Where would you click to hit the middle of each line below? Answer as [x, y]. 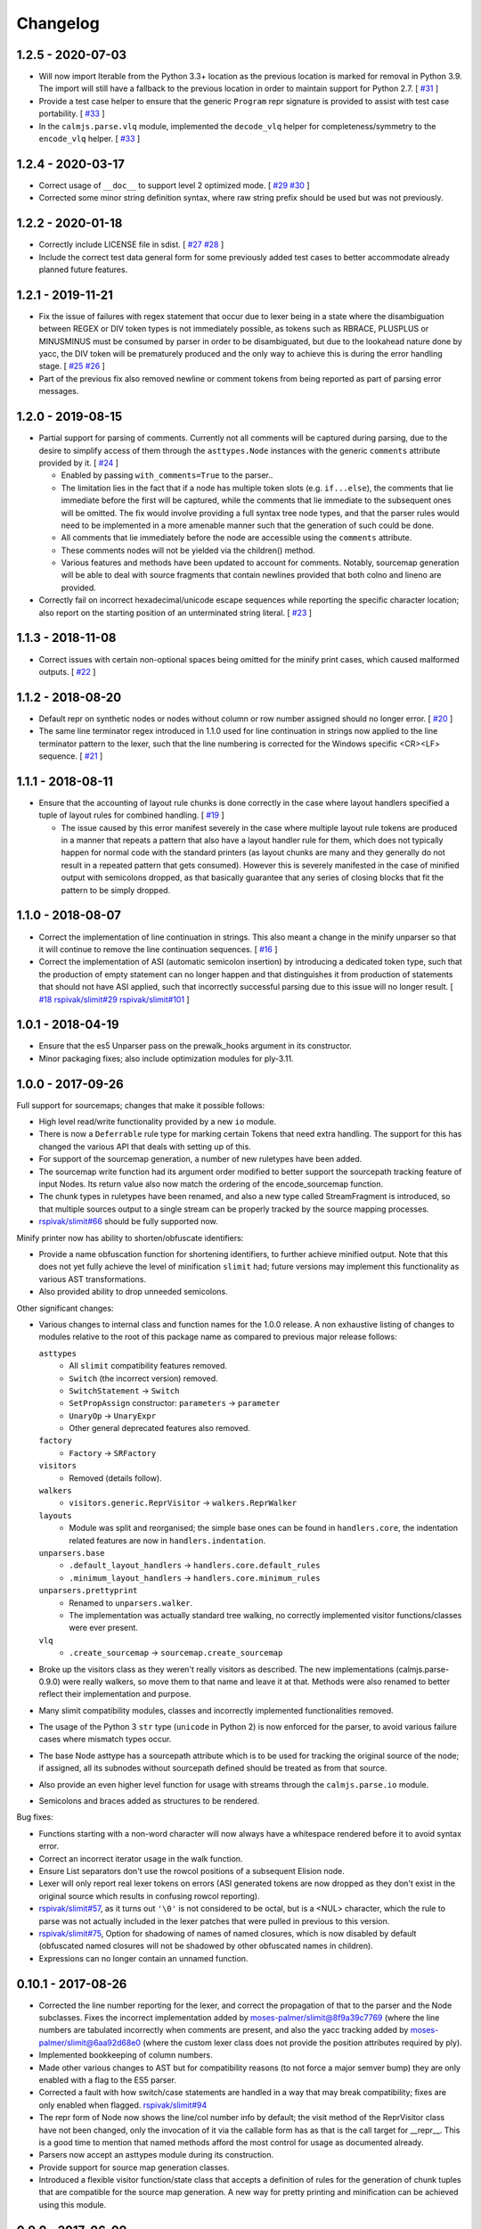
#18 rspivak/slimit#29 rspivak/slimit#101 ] [114, 999]
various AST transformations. [93, 1279]
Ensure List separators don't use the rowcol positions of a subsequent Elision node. [192, 1871]
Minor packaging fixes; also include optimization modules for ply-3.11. [166, 1058]
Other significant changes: [65, 1308]
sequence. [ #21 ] [71, 756]
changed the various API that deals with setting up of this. [145, 1147]
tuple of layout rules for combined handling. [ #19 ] [131, 815]
